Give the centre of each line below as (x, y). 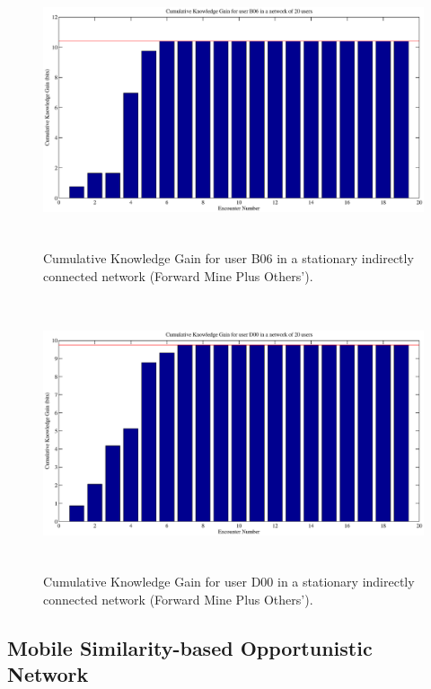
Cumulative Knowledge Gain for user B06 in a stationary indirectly (229, 257)
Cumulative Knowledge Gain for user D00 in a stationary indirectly (229, 582)
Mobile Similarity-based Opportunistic (190, 647)
